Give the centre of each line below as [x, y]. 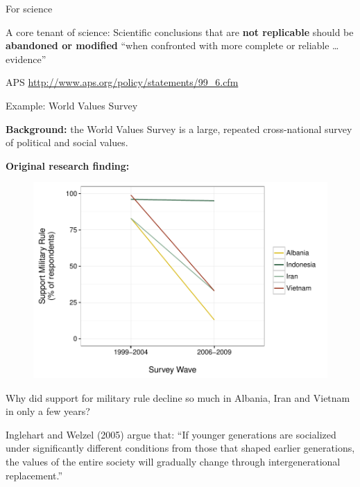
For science [29, 8]
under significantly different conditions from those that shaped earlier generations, [180, 448]
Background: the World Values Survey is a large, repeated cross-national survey [179, 129]
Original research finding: [68, 165]
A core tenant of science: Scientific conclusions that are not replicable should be [180, 32]
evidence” [26, 59]
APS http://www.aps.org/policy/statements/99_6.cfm [122, 82]
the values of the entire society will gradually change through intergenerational [173, 461]
